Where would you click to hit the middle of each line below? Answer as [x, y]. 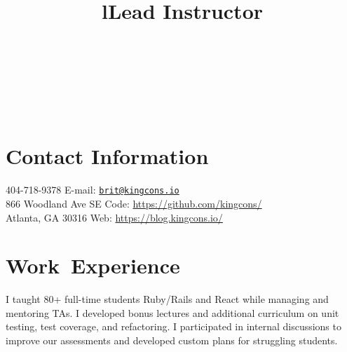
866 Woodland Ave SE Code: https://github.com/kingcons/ [134, 203]
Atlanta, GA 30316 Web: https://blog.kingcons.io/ [114, 217]
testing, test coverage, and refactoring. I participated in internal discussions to [173, 326]
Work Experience [93, 265]
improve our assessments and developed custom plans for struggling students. [172, 340]
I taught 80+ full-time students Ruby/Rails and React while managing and [167, 299]
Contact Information [107, 156]
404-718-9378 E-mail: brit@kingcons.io [93, 190]
